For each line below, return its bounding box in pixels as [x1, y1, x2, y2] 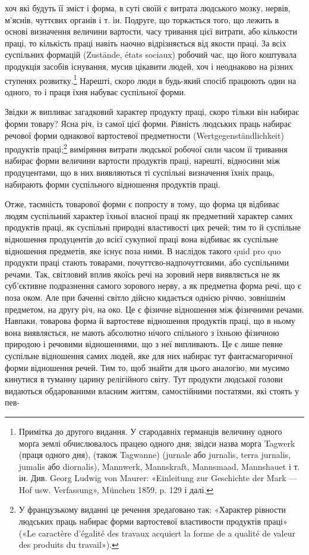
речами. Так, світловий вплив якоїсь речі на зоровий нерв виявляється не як [5, 267, 280, 280]
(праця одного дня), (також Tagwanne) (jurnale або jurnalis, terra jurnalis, [18, 448, 291, 461]
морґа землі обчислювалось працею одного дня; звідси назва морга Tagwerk [18, 436, 295, 449]
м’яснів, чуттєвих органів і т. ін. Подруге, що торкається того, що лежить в [5, 13, 279, 26]
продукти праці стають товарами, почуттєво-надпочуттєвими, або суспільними [5, 256, 289, 269]
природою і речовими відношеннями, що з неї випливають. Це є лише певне [5, 338, 283, 350]
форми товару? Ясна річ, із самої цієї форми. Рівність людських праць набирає [5, 117, 291, 129]
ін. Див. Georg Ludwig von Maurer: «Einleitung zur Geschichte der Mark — [18, 472, 298, 484]
